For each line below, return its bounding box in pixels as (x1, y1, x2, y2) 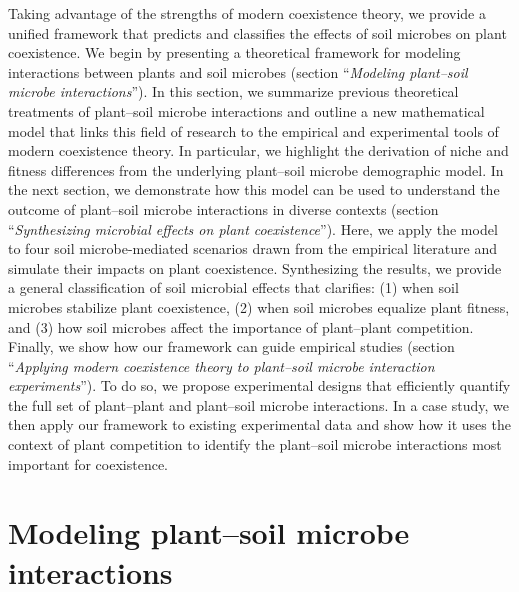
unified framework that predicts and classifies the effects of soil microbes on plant (8, 22, 507, 43)
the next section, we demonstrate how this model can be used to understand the (8, 179, 500, 200)
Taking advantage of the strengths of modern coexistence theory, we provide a (8, 3, 486, 23)
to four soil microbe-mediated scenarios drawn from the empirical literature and (8, 238, 497, 259)
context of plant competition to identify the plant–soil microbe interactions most (8, 434, 502, 455)
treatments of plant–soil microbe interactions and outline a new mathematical (8, 100, 485, 121)
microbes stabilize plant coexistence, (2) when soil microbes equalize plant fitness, (8, 296, 510, 317)
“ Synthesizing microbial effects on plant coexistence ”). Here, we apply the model (8, 218, 498, 239)
